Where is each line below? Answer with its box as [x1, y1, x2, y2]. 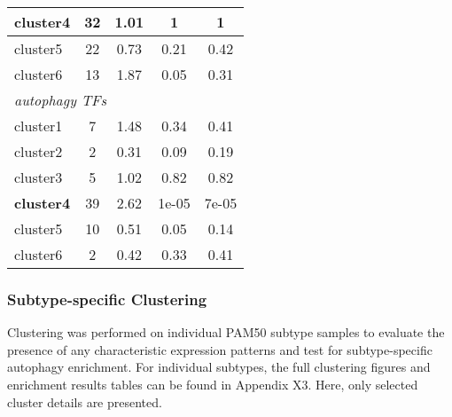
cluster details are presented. [7, 392, 162, 411]
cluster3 [14, 167, 63, 187]
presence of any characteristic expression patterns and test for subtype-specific [7, 340, 433, 358]
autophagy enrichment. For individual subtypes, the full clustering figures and [7, 358, 431, 376]
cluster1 [14, 115, 63, 136]
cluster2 [14, 141, 63, 161]
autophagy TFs [14, 90, 107, 110]
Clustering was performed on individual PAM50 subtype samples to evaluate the [7, 323, 445, 342]
